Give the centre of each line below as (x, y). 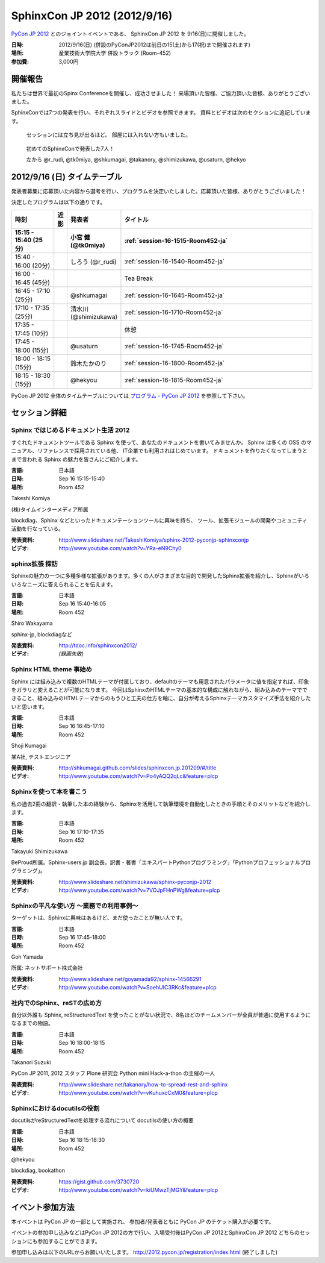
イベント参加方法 (43, 1207)
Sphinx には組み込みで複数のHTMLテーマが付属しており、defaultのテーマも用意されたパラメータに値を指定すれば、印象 (160, 682)
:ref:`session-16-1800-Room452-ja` (175, 363)
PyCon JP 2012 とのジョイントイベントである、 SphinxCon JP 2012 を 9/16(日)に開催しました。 (130, 34)
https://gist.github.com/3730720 (99, 1182)
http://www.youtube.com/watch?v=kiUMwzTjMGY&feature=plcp (138, 1190)
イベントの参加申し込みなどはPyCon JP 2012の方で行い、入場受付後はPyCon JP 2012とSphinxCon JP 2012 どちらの (156, 1233)
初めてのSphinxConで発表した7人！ (70, 148)
